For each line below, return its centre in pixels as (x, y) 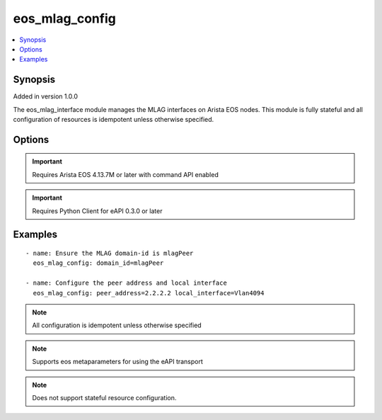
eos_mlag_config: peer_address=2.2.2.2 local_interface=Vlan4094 (149, 293)
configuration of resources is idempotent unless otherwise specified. (114, 120)
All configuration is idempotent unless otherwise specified (117, 325)
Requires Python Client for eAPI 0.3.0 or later (97, 211)
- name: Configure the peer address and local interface (127, 283)
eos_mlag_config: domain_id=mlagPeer (98, 263)
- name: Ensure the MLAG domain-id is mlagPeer (110, 253)
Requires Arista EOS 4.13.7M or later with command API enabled (125, 174)
